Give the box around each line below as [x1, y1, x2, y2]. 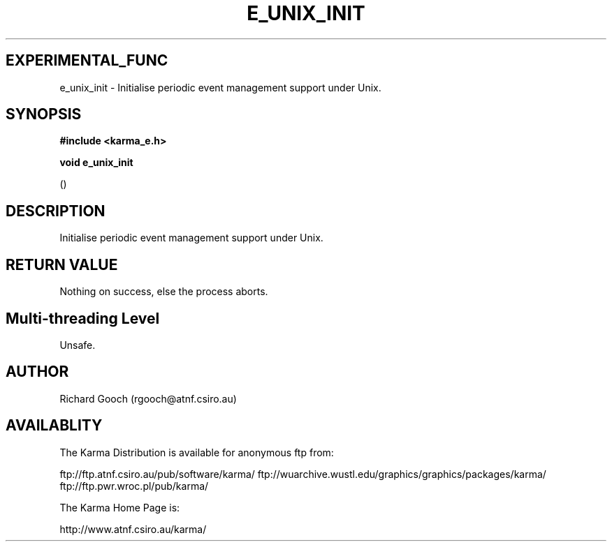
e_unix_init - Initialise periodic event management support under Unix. [59, 81, 381, 93]
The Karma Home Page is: [59, 501, 180, 514]
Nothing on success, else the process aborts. [59, 285, 268, 298]
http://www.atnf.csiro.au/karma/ [59, 523, 207, 535]
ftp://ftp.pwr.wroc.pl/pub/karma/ [59, 479, 209, 492]
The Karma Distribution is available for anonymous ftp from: [59, 446, 334, 458]
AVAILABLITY [6, 417, 103, 435]
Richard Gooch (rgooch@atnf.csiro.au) [59, 392, 237, 405]
